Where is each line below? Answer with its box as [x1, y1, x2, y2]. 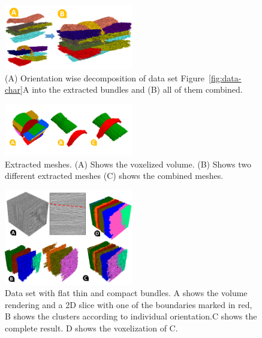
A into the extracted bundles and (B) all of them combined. [23, 83, 243, 96]
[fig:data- [209, 71, 242, 84]
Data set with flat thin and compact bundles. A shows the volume [5, 287, 248, 299]
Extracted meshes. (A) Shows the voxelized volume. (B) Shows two [5, 157, 251, 170]
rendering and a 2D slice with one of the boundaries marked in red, [5, 298, 252, 310]
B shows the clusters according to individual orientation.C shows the [5, 310, 257, 322]
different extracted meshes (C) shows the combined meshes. [5, 169, 224, 182]
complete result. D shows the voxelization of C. [5, 321, 178, 334]
